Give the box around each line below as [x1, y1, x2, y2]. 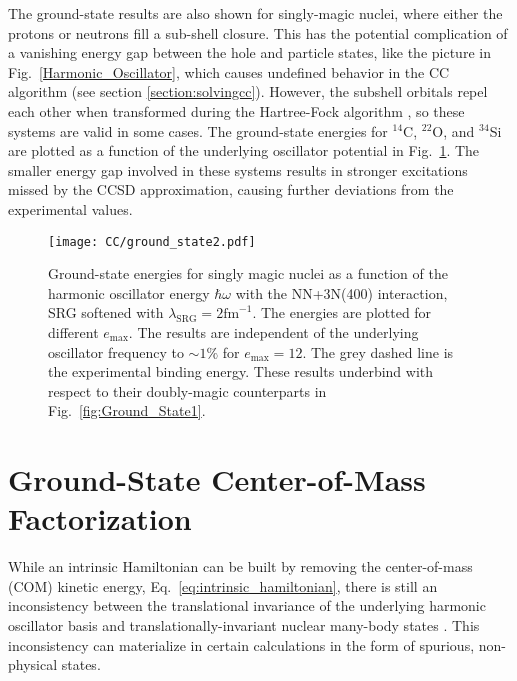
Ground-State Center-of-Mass [8, 459, 426, 500]
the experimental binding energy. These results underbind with [48, 361, 434, 382]
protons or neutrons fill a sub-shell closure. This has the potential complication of [8, 22, 508, 43]
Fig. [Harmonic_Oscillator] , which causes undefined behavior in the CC [8, 61, 450, 82]
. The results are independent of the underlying [128, 321, 419, 342]
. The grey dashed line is [302, 341, 454, 362]
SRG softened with [48, 302, 164, 323]
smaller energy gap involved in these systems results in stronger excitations [8, 159, 468, 180]
